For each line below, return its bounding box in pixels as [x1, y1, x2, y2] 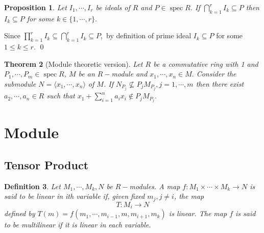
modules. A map [129, 180, 180, 191]
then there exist [196, 78, 244, 89]
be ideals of [95, 2, 130, 12]
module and [111, 68, 148, 79]
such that [46, 90, 75, 101]
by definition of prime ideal [106, 30, 191, 41]
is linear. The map [169, 208, 227, 219]
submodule [4, 78, 36, 89]
